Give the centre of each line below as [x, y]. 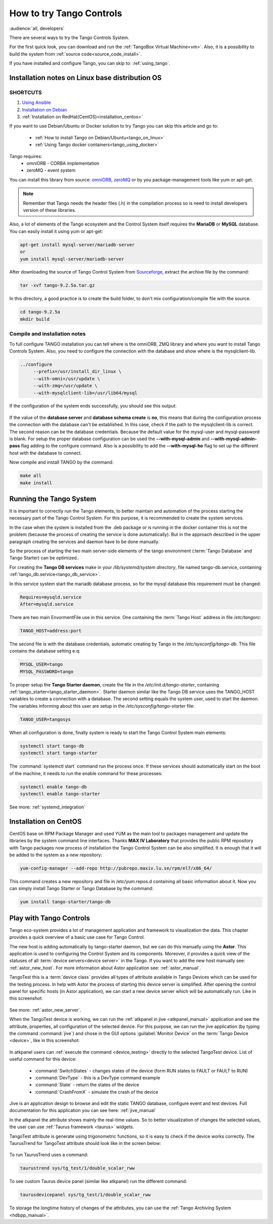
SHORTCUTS [26, 92]
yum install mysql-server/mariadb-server [72, 259]
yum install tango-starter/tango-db [65, 902]
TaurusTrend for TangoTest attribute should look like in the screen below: [85, 1143]
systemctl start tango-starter [59, 753]
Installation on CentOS [45, 821]
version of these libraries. [50, 210]
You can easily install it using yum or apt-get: [56, 231]
